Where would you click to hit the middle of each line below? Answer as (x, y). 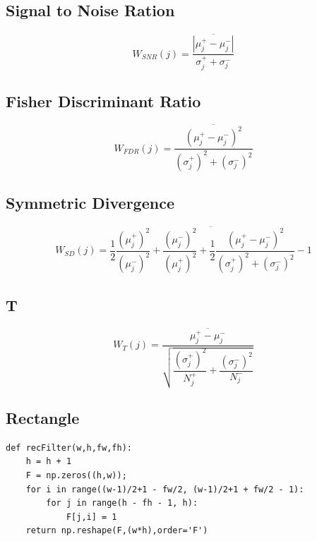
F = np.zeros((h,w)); (76, 475)
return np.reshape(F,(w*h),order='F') (117, 531)
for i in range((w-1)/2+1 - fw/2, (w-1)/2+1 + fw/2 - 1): (165, 489)
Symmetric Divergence (90, 203)
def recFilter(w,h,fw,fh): (69, 448)
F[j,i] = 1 (91, 517)
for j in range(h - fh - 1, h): (122, 503)
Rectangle (43, 417)
